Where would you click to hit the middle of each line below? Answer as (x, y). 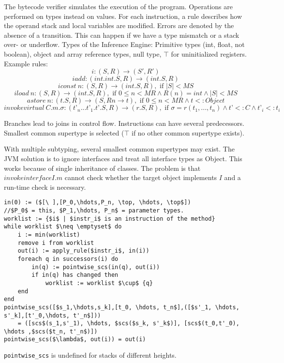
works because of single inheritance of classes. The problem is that (102, 168)
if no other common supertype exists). (188, 132)
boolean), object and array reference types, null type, (83, 53)
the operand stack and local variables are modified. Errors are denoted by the (119, 25)
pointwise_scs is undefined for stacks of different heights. (90, 355)
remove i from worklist (56, 243)
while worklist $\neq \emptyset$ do (63, 227)
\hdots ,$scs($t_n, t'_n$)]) (51, 331)
